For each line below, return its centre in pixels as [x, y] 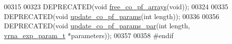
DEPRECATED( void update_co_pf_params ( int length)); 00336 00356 [112, 16]
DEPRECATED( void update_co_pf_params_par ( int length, [97, 26]
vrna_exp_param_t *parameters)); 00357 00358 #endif [89, 35]
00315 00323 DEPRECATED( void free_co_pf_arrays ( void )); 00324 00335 [116, 6]
